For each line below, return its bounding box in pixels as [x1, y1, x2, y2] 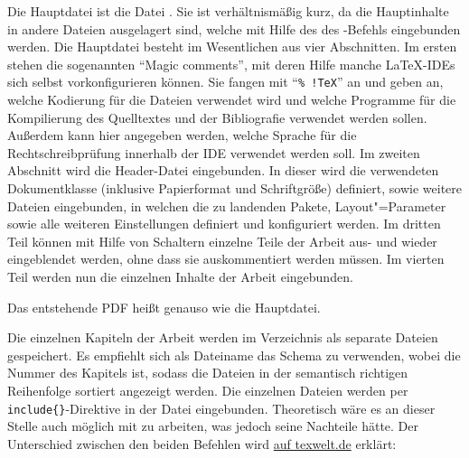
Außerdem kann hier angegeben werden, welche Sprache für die [7, 126, 357, 145]
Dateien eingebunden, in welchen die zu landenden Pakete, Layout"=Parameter [7, 196, 446, 215]
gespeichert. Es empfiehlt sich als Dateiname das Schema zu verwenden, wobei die [7, 345, 461, 364]
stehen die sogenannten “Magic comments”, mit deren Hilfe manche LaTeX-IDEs [7, 54, 455, 73]
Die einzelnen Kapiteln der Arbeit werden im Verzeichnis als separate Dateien [7, 328, 438, 347]
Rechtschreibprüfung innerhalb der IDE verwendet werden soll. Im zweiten [7, 143, 420, 162]
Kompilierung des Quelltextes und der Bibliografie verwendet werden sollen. [7, 107, 427, 126]
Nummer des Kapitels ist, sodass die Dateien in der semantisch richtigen [7, 363, 408, 382]
